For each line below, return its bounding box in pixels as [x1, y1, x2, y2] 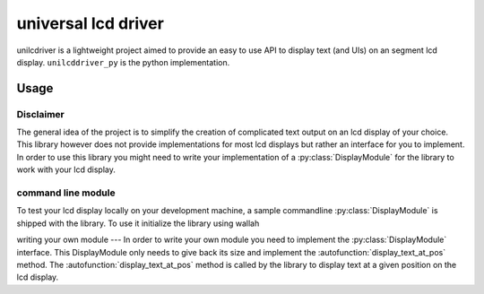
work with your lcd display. [16, 164, 116, 175]
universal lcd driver [16, 13, 165, 33]
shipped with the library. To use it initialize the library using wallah [16, 218, 260, 229]
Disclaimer [16, 108, 65, 120]
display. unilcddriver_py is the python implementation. [16, 56, 230, 67]
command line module [16, 186, 116, 199]
